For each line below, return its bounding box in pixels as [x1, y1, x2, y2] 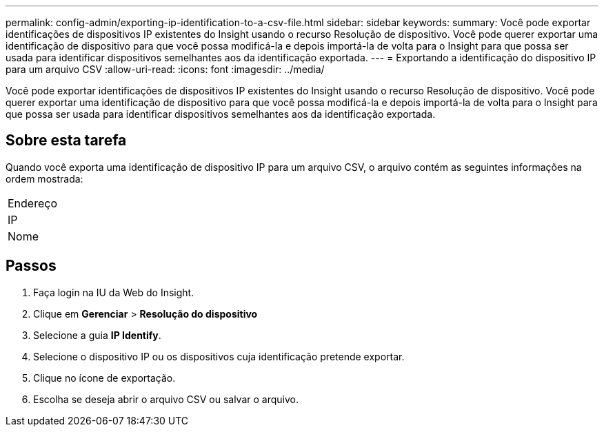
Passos [6, 257, 57, 275]
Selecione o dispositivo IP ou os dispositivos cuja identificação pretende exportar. [33, 350, 405, 362]
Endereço [8, 196, 58, 210]
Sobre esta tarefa [6, 132, 127, 150]
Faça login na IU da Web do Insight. [33, 286, 194, 298]
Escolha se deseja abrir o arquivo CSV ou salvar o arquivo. [33, 393, 299, 405]
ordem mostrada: [6, 172, 83, 185]
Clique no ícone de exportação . [33, 371, 176, 384]
